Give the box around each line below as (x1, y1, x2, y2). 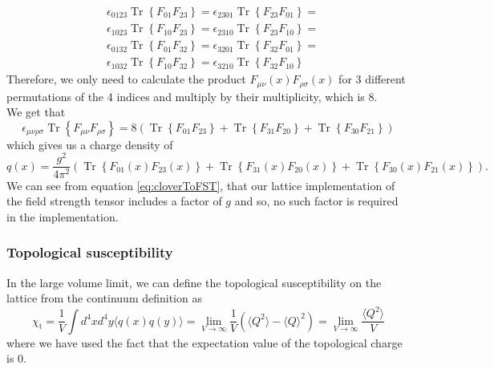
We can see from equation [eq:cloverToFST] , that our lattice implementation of (6, 176, 395, 193)
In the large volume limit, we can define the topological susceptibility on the (6, 274, 382, 290)
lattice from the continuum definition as (6, 290, 202, 306)
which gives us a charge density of (6, 136, 173, 152)
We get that (6, 103, 66, 120)
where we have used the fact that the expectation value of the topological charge (6, 334, 403, 351)
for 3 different (338, 71, 406, 87)
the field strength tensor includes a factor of (6, 193, 222, 209)
